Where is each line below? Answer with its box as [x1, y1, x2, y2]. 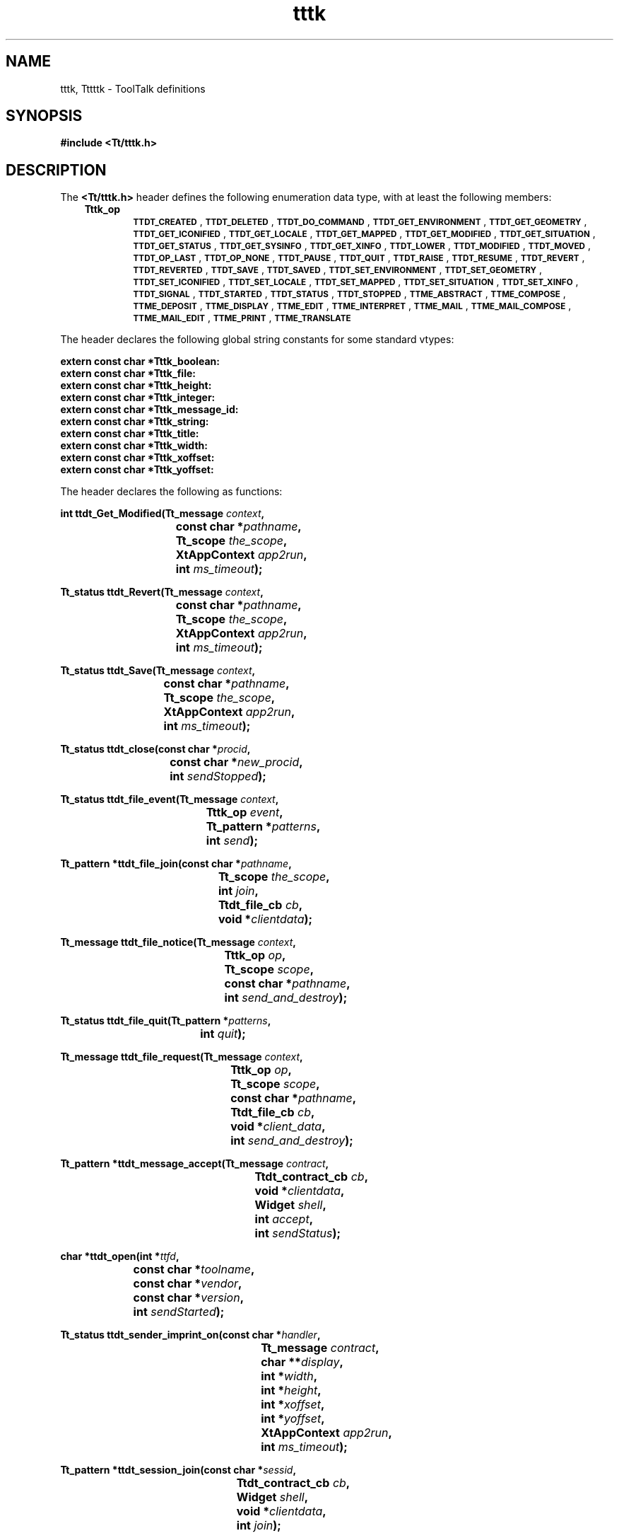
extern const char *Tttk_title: [60, 427, 199, 440]
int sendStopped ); [170, 769, 266, 784]
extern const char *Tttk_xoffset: [60, 451, 215, 464]
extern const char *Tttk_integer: [60, 391, 216, 404]
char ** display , [261, 1355, 343, 1370]
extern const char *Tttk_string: [60, 415, 209, 428]
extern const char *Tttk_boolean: [60, 355, 220, 368]
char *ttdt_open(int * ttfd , [60, 1250, 179, 1263]
